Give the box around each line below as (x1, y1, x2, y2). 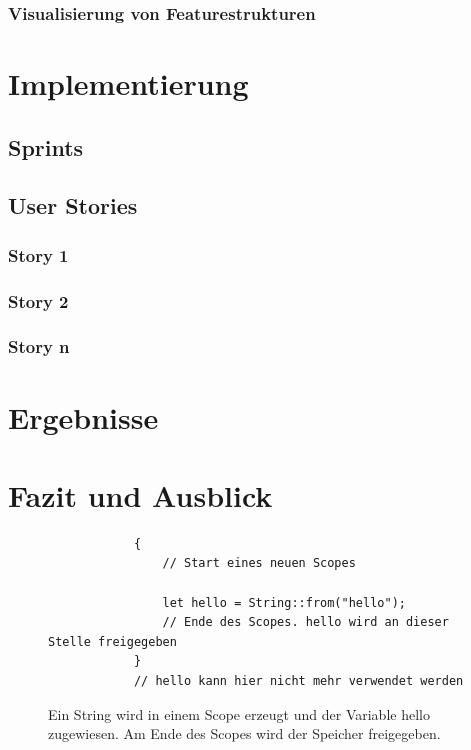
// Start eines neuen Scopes (162, 556, 356, 571)
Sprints (8, 131, 84, 162)
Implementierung (8, 63, 249, 104)
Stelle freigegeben (48, 634, 177, 649)
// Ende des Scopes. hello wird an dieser (162, 615, 449, 630)
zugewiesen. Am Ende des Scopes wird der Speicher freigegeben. (48, 723, 441, 744)
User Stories (8, 190, 138, 221)
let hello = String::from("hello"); (162, 595, 406, 610)
